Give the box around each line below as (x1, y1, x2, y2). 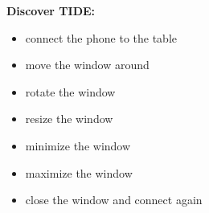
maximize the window (25, 164, 133, 181)
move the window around (25, 56, 150, 73)
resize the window (25, 110, 113, 127)
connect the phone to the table (25, 29, 178, 46)
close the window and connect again (25, 191, 203, 208)
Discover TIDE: (6, 2, 96, 18)
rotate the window (25, 83, 116, 100)
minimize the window (25, 137, 131, 154)
